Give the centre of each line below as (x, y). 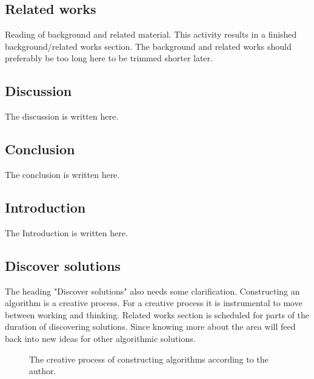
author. (43, 371)
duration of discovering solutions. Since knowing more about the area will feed (150, 326)
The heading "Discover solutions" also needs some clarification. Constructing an (152, 291)
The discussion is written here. (62, 116)
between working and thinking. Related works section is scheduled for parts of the (157, 314)
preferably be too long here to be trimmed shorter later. (109, 58)
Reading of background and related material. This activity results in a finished (151, 34)
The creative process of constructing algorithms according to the (149, 359)
